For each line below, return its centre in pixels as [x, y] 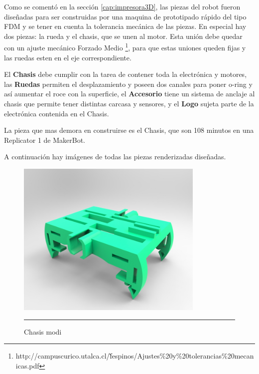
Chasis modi [43, 331]
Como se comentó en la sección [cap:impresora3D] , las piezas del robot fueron [122, 6]
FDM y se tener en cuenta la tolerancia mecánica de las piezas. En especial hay [125, 26]
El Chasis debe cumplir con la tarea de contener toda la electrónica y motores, [126, 74]
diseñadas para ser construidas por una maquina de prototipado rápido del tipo [125, 16]
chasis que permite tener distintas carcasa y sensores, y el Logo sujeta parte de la [129, 103]
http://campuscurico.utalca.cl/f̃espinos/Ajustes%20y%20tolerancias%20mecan [135, 356]
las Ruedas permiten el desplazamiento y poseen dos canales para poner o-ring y [128, 84]
